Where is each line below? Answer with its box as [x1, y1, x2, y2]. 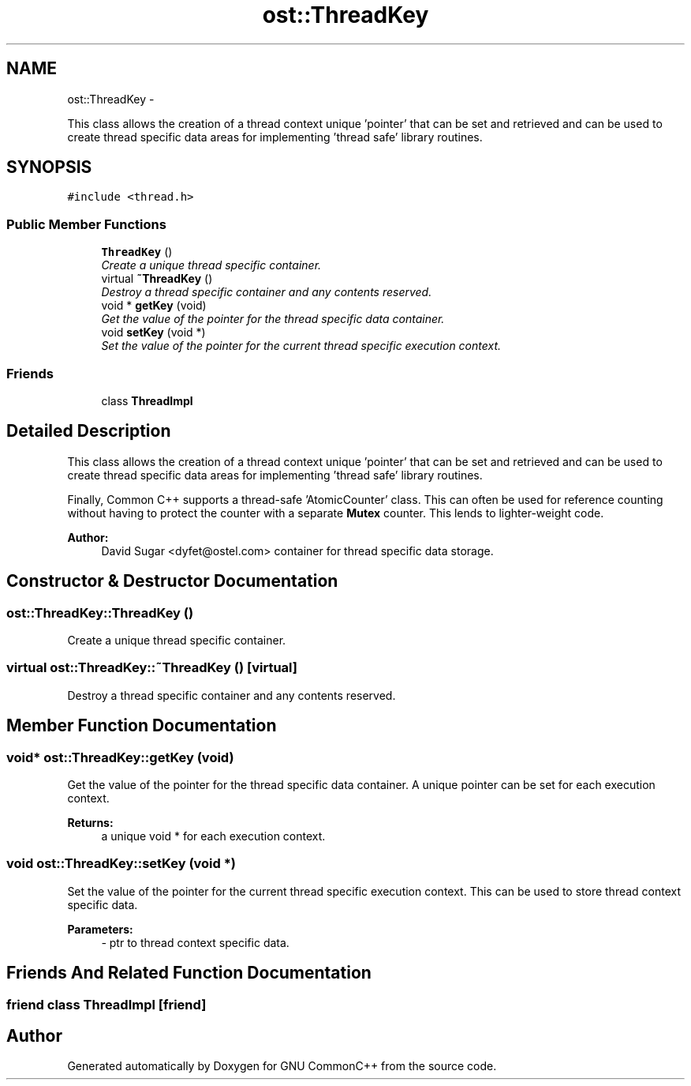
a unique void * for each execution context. [101, 829, 326, 843]
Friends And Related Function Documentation [6, 963, 372, 983]
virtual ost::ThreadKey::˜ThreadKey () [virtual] [6, 659, 297, 676]
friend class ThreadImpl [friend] [6, 996, 207, 1013]
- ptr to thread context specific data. [101, 935, 289, 949]
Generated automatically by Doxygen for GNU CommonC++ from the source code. [67, 1059, 497, 1073]
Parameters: [67, 922, 133, 936]
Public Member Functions [6, 216, 166, 232]
